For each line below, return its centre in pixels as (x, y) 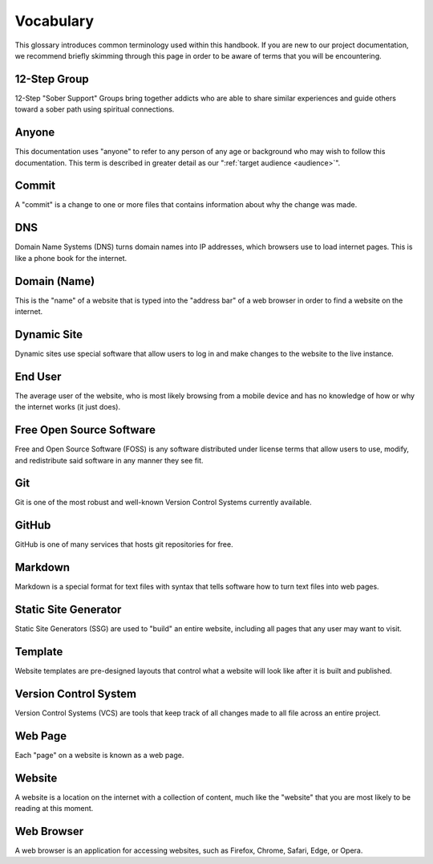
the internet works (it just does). (68, 407)
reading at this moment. (54, 809)
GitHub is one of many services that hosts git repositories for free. (124, 544)
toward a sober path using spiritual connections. (95, 109)
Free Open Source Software (85, 430)
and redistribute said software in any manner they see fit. (109, 460)
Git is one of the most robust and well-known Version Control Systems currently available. (163, 503)
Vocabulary (54, 21)
